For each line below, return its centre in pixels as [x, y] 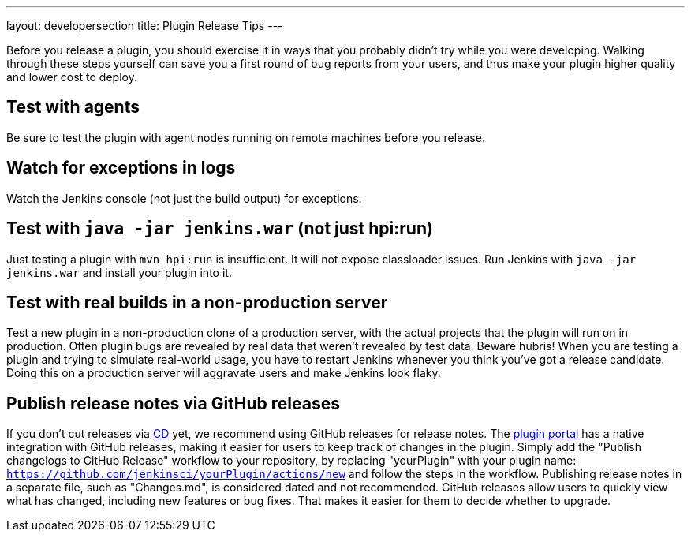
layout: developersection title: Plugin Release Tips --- [145, 26]
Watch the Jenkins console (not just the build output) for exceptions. [184, 198]
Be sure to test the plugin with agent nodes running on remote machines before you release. [246, 137]
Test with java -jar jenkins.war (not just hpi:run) [220, 229]
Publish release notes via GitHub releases [173, 403]
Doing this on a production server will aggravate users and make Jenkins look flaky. [224, 373]
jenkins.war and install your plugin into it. [119, 272]
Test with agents [73, 107]
